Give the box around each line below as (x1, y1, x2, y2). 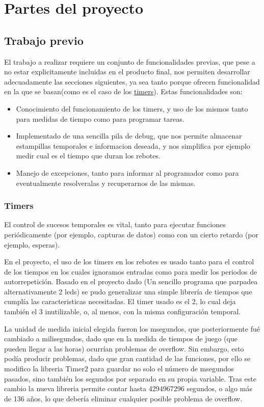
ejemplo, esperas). (4, 239, 60, 250)
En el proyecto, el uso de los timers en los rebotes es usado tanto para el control (4, 256, 254, 267)
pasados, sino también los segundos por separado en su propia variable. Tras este (4, 373, 256, 384)
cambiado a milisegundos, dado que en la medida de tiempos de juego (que (4, 333, 237, 344)
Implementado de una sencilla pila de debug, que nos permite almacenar (16, 130, 242, 141)
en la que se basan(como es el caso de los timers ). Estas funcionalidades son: (4, 86, 243, 97)
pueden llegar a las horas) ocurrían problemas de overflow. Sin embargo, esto (4, 343, 244, 354)
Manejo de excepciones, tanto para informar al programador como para (16, 167, 239, 178)
